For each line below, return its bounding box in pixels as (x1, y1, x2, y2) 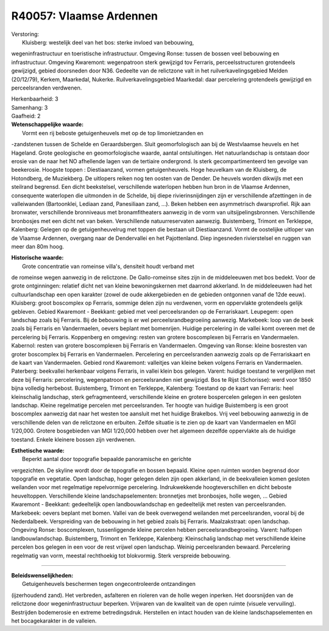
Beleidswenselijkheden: (11, 571, 74, 579)
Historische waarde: (11, 254, 64, 261)
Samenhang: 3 (11, 104, 48, 111)
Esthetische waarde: (11, 446, 65, 454)
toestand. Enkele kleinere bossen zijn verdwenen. (11, 435, 136, 443)
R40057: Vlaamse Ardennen (11, 9, 158, 23)
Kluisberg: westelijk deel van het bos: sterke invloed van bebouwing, (22, 38, 194, 46)
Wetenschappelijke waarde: (11, 121, 84, 128)
